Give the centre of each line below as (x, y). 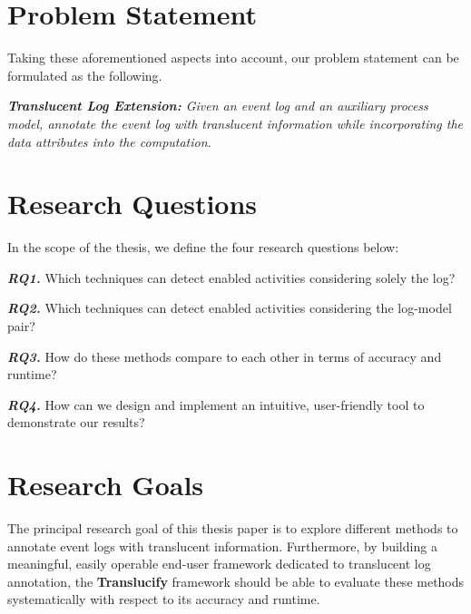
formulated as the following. (85, 75)
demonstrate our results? (76, 422)
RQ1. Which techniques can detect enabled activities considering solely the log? (231, 277)
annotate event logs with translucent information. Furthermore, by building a (222, 546)
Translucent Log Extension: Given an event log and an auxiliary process (218, 106)
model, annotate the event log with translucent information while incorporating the (235, 123)
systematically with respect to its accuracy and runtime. (164, 599)
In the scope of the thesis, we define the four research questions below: (203, 247)
